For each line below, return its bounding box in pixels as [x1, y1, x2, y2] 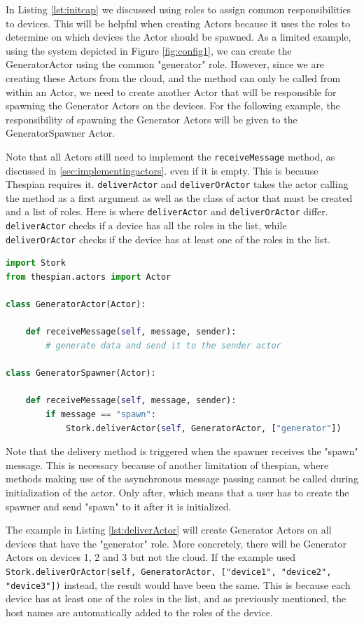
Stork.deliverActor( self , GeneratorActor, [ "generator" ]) [65, 423, 342, 433]
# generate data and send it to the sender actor [45, 340, 281, 351]
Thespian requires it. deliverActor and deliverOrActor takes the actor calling [6, 177, 349, 191]
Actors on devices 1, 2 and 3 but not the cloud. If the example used [6, 550, 296, 564]
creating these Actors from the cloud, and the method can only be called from [6, 70, 341, 85]
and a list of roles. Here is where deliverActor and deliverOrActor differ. [6, 204, 328, 219]
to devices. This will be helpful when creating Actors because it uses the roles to [6, 15, 351, 30]
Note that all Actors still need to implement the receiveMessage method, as [6, 149, 335, 163]
